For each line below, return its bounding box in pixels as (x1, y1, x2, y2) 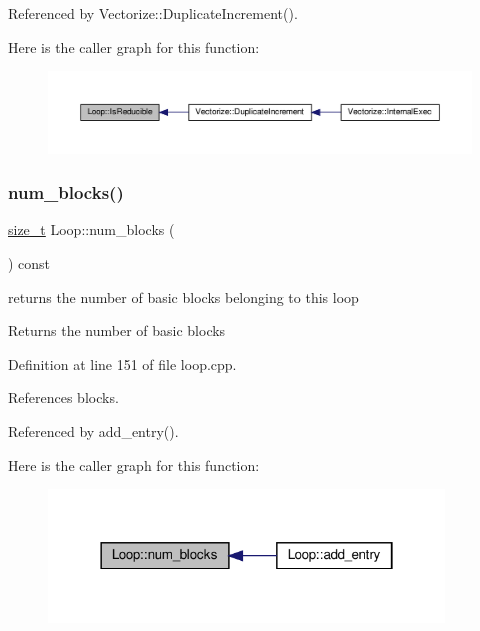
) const (8, 252, 51, 273)
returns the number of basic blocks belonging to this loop (8, 286, 359, 307)
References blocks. (8, 387, 119, 408)
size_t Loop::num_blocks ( (8, 219, 175, 240)
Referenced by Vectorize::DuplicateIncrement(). (8, 3, 298, 23)
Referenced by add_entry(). (8, 420, 179, 441)
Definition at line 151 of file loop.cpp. (8, 353, 237, 374)
